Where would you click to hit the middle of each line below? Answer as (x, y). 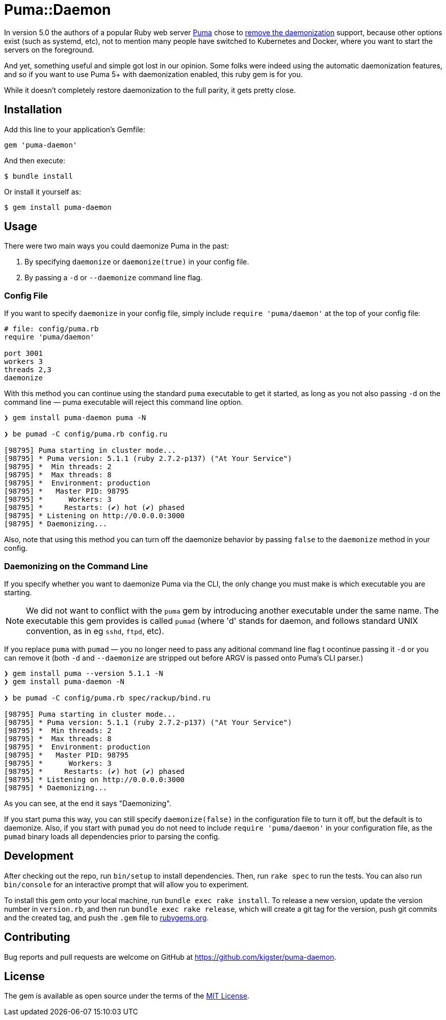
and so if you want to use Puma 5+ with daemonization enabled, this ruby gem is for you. (153, 74)
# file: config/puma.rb (51, 329)
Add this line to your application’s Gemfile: (75, 129)
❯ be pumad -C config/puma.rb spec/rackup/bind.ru (107, 698)
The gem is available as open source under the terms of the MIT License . (127, 996)
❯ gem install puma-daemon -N (64, 681)
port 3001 (23, 354)
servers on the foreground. (49, 50)
